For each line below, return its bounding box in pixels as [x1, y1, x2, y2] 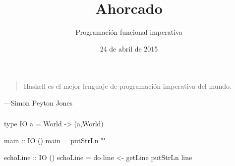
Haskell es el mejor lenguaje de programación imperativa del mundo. [23, 81, 232, 91]
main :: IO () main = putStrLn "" [4, 135, 106, 146]
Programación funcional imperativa [75, 27, 182, 37]
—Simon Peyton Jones [4, 97, 73, 108]
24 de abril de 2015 [100, 43, 158, 54]
